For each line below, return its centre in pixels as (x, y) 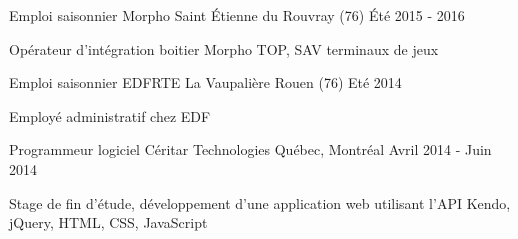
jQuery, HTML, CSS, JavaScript (108, 222)
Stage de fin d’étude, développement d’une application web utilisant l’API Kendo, (260, 202)
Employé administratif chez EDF (110, 115)
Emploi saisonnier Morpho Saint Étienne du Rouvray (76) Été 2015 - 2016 (237, 15)
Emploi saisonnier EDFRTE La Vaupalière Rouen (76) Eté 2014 (205, 82)
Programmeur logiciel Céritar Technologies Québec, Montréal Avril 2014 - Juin (250, 149)
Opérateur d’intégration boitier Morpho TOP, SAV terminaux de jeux (224, 48)
